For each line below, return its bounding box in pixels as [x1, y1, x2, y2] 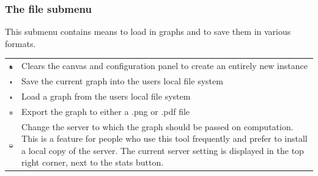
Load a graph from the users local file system [21, 89, 191, 102]
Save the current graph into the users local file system [21, 75, 223, 87]
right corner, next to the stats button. [21, 156, 164, 169]
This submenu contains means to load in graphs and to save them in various [5, 25, 291, 38]
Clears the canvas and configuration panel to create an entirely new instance [21, 59, 308, 72]
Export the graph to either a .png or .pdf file [21, 105, 190, 117]
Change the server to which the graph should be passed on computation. [21, 120, 294, 133]
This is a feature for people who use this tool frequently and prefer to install [21, 132, 308, 145]
